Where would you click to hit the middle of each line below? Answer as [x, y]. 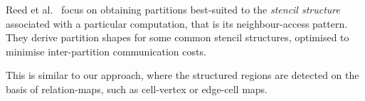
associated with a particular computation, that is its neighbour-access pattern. [177, 23]
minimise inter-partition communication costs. [106, 51]
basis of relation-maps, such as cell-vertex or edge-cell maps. [137, 89]
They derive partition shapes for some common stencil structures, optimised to [178, 37]
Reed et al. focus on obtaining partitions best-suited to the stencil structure [173, 9]
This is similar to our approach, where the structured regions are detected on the [182, 75]
